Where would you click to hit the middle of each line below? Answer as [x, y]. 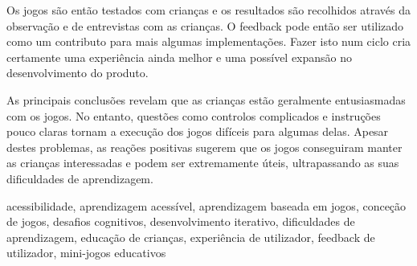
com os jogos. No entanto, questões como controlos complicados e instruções [194, 115]
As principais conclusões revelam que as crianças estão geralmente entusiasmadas [206, 99]
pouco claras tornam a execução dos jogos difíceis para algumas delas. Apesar [198, 131]
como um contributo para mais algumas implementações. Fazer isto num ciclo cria [209, 41]
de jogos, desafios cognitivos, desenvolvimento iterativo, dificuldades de [181, 221]
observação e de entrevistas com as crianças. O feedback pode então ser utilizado [205, 25]
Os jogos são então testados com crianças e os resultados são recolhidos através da [209, 10]
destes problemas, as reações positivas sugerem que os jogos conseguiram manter [204, 147]
